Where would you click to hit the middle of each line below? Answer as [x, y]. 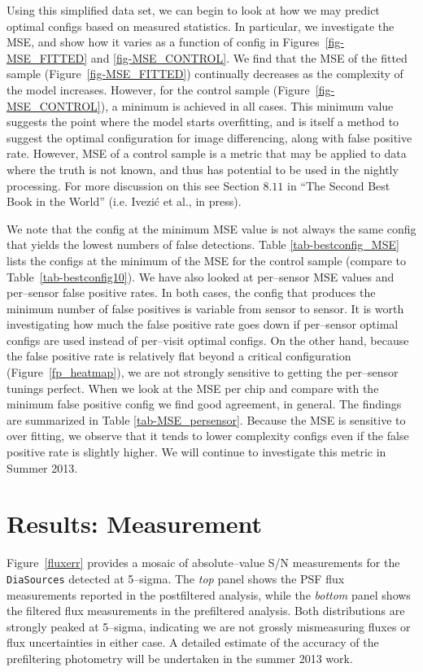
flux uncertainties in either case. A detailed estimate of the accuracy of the [193, 642]
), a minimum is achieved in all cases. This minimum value [247, 105]
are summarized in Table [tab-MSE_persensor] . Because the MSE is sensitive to [206, 419]
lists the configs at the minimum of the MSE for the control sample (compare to [206, 260]
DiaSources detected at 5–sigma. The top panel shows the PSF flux [176, 578]
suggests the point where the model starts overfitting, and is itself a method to [203, 122]
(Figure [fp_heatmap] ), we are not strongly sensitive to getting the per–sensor [203, 372]
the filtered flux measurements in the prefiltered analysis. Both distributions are [206, 611]
